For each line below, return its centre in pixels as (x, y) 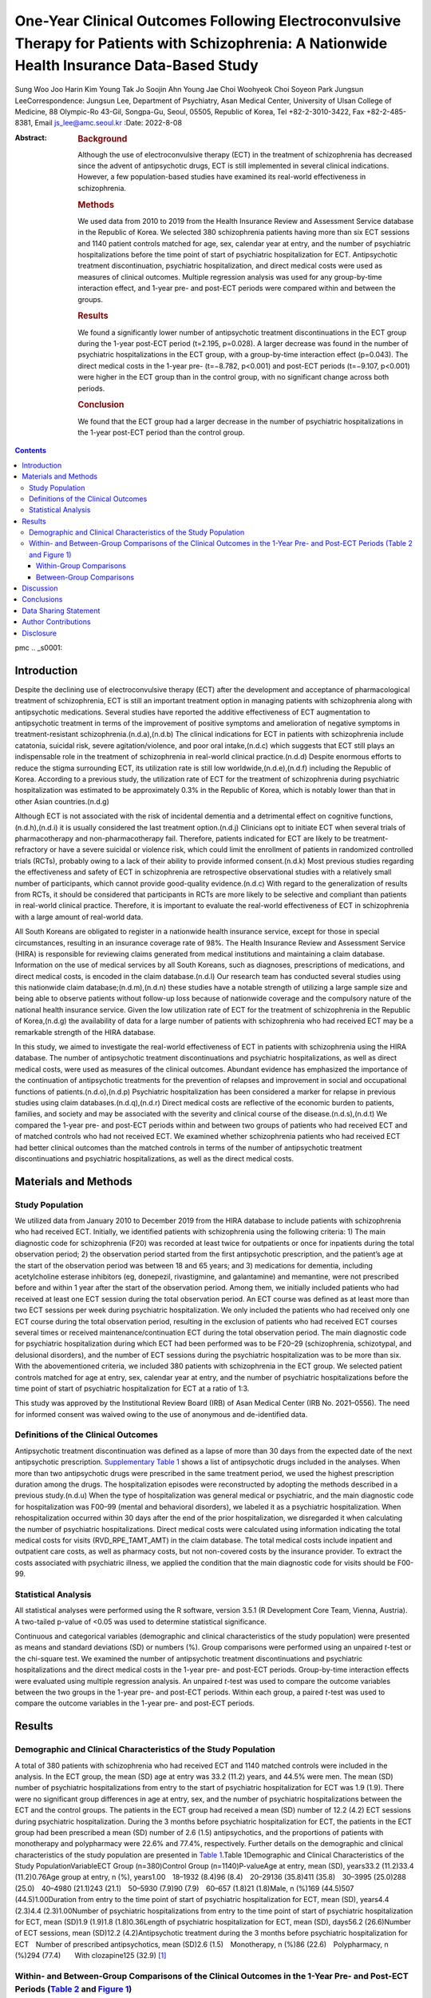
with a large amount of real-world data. (79, 917)
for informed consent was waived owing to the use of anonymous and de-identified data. (161, 1414)
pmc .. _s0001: (39, 648)
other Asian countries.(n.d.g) (62, 801)
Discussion (40, 588)
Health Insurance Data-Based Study (136, 66)
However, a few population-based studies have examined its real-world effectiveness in (222, 177)
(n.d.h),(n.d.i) (36, 827)
